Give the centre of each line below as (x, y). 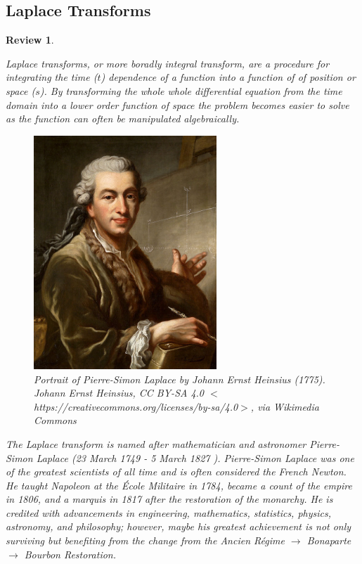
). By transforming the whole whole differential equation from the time (191, 90)
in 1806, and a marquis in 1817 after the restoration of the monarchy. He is (169, 499)
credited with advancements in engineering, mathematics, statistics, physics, (169, 512)
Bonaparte (329, 540)
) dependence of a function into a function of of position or (228, 77)
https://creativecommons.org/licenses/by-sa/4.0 (136, 406)
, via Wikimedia (285, 406)
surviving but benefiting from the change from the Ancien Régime (145, 540)
